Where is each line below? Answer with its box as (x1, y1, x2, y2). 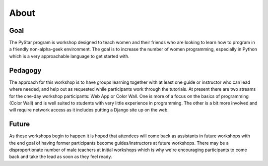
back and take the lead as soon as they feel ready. (9, 154, 112, 160)
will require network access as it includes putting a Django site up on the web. (9, 107, 169, 113)
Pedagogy (9, 66, 42, 74)
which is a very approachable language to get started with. (9, 53, 130, 59)
